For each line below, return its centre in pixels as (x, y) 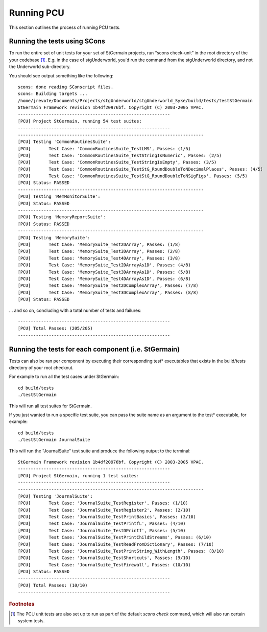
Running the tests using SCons (57, 41)
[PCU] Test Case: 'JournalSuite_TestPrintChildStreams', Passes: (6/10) (115, 538)
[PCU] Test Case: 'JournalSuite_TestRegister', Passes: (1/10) (103, 503)
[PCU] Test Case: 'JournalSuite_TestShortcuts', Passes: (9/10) (104, 558)
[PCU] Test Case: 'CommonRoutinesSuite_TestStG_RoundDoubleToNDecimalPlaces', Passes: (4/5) (140, 169)
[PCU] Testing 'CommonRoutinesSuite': (64, 142)
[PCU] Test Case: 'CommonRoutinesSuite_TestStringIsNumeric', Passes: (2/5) (120, 155)
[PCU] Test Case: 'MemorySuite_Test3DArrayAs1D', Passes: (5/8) (104, 272)
